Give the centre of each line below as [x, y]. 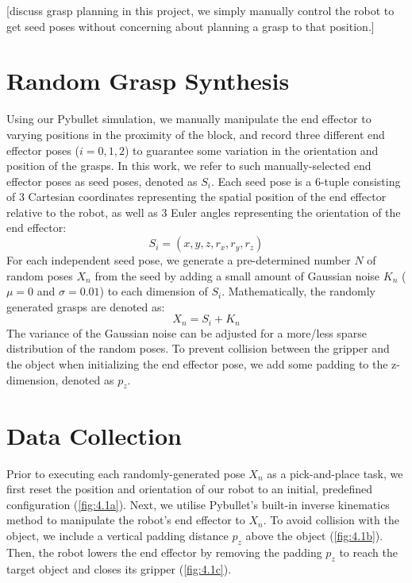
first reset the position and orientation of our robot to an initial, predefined [189, 489]
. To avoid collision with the [331, 520]
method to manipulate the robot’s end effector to [126, 520]
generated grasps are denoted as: [86, 306]
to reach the [368, 552]
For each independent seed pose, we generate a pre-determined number [179, 260]
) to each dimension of [154, 291]
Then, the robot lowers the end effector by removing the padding [164, 552]
